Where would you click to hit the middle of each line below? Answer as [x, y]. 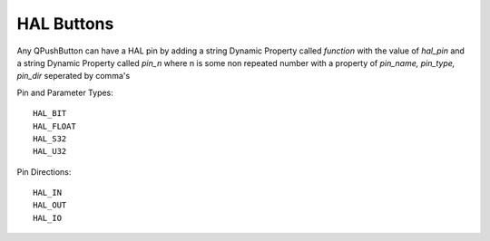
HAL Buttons [65, 24]
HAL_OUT [50, 205]
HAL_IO [48, 218]
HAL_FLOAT [54, 126]
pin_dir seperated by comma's [73, 76]
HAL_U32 [50, 151]
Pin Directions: [44, 171]
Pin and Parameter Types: [65, 92]
